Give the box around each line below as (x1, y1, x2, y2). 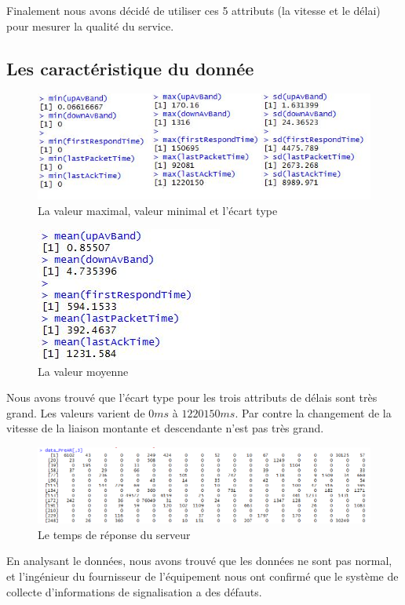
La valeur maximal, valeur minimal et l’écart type (38, 202, 278, 218)
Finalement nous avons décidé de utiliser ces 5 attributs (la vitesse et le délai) (6, 2, 381, 18)
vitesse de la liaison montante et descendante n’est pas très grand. (6, 420, 324, 436)
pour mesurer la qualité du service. (6, 17, 174, 34)
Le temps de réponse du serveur (38, 526, 191, 542)
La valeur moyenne (38, 363, 129, 379)
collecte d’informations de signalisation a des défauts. (6, 583, 262, 600)
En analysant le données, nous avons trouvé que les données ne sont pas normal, (6, 552, 392, 569)
